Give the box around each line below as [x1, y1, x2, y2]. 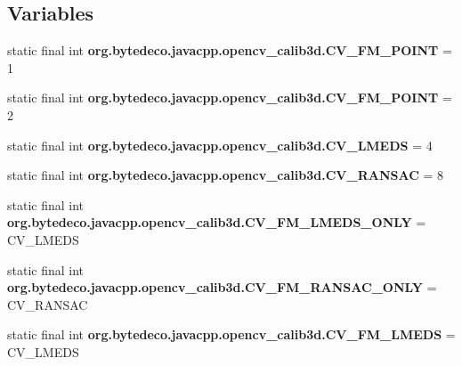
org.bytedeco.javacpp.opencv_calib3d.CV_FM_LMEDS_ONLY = [7, 213, 426, 232]
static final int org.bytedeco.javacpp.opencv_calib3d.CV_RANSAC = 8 [7, 166, 443, 184]
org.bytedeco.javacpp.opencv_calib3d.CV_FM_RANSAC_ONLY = [7, 278, 437, 297]
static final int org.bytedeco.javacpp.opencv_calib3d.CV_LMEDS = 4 [7, 135, 433, 154]
